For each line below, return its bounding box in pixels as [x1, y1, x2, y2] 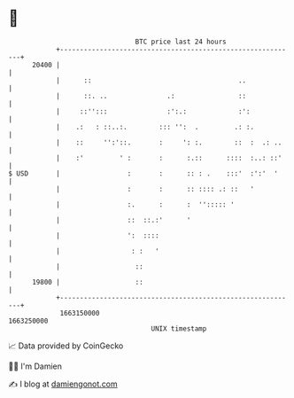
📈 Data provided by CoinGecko [8, 340, 124, 351]
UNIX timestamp [151, 324, 207, 333]
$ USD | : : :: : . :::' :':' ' [8, 168, 278, 178]
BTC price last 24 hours [135, 37, 227, 46]
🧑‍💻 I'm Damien [8, 361, 63, 371]
